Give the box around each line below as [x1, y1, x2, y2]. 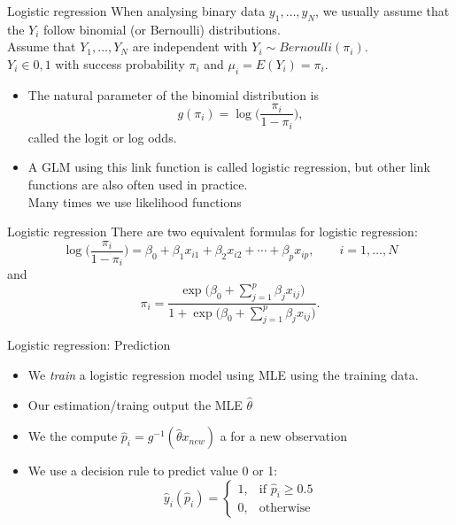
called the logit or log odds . [27, 127, 177, 146]
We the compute [27, 427, 118, 445]
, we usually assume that [315, 2, 450, 19]
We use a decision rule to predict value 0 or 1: [27, 461, 278, 480]
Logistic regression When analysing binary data [7, 2, 266, 19]
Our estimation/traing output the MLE [27, 395, 243, 413]
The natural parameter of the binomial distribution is [27, 85, 319, 104]
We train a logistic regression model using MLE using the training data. [27, 366, 419, 384]
